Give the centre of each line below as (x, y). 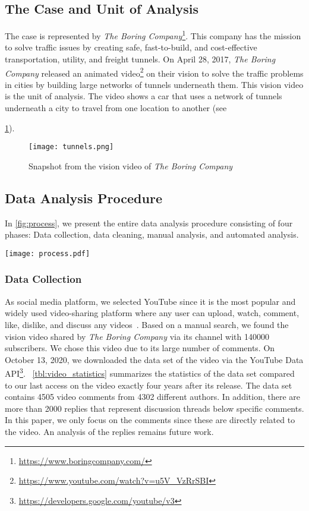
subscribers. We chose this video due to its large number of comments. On (140, 348)
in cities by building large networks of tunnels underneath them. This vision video (154, 84)
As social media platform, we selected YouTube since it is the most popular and (150, 301)
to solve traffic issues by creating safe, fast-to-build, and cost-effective (131, 47)
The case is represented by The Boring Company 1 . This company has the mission (153, 35)
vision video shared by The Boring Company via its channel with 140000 (137, 336)
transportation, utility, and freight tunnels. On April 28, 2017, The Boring (140, 59)
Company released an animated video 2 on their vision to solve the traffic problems (154, 72)
